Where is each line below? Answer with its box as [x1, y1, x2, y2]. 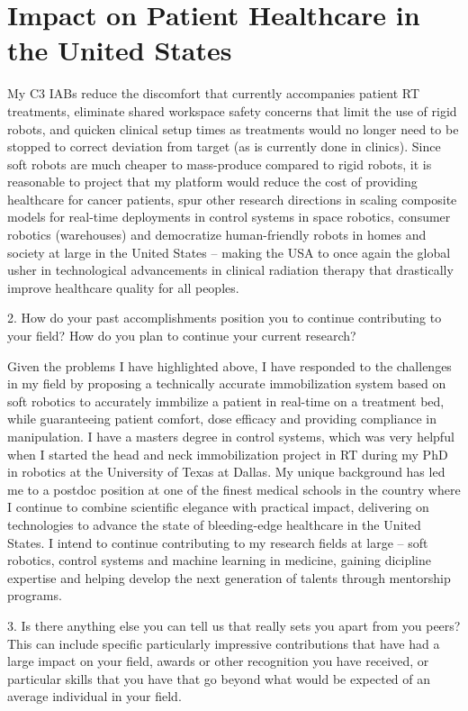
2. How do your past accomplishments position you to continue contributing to [7, 308, 442, 327]
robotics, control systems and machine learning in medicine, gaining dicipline [7, 551, 432, 570]
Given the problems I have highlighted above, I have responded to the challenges [7, 356, 452, 375]
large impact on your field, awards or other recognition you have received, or [7, 652, 429, 670]
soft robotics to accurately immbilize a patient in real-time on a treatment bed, [7, 391, 445, 410]
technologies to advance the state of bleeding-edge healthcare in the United [7, 515, 421, 533]
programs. [7, 586, 62, 605]
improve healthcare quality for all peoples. [7, 278, 239, 296]
